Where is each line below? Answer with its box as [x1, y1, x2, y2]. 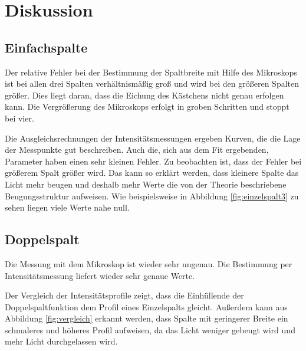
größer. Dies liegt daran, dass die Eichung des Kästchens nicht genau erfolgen [5, 88, 284, 101]
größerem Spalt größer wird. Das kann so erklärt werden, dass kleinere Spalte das [5, 166, 299, 179]
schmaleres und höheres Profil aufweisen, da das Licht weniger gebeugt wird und [5, 323, 295, 336]
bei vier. [5, 111, 34, 124]
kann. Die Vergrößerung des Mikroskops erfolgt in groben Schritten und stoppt [5, 100, 289, 113]
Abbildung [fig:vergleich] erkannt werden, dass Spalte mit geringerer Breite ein [5, 312, 288, 324]
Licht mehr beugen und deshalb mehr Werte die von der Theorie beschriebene [5, 178, 287, 190]
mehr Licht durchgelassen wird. [5, 335, 118, 347]
